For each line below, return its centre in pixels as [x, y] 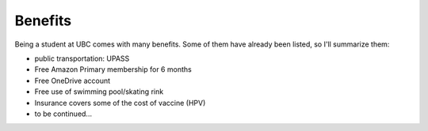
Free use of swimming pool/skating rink [99, 92]
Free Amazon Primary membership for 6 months [113, 69]
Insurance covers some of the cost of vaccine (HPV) [120, 103]
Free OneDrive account [73, 80]
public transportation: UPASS [82, 58]
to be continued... [63, 114]
